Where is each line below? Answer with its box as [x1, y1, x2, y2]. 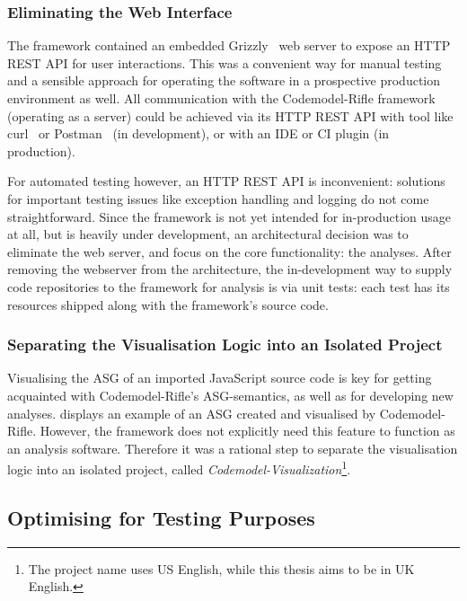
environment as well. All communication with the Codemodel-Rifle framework [7, 89, 436, 107]
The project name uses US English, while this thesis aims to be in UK [28, 559, 415, 578]
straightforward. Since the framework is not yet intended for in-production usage [7, 207, 452, 225]
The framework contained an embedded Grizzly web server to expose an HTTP [7, 36, 451, 55]
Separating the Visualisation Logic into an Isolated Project [7, 333, 443, 356]
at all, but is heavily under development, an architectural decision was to [7, 225, 409, 243]
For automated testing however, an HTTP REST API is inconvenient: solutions [7, 172, 445, 190]
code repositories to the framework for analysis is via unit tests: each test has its [7, 277, 450, 296]
